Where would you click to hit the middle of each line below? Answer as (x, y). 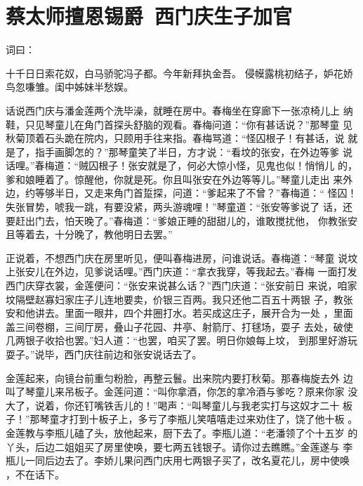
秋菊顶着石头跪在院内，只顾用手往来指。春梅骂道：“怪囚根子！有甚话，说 (175, 138)
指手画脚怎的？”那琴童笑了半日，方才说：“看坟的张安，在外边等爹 (187, 151)
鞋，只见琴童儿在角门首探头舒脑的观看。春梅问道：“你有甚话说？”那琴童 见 (179, 124)
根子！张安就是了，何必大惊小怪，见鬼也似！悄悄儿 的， (228, 165)
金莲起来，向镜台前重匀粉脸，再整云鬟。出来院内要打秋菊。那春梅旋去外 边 (179, 377)
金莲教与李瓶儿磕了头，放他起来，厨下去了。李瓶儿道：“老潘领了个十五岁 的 (182, 432)
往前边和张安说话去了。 (148, 354)
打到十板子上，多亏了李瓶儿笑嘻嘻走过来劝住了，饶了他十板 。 (213, 419)
